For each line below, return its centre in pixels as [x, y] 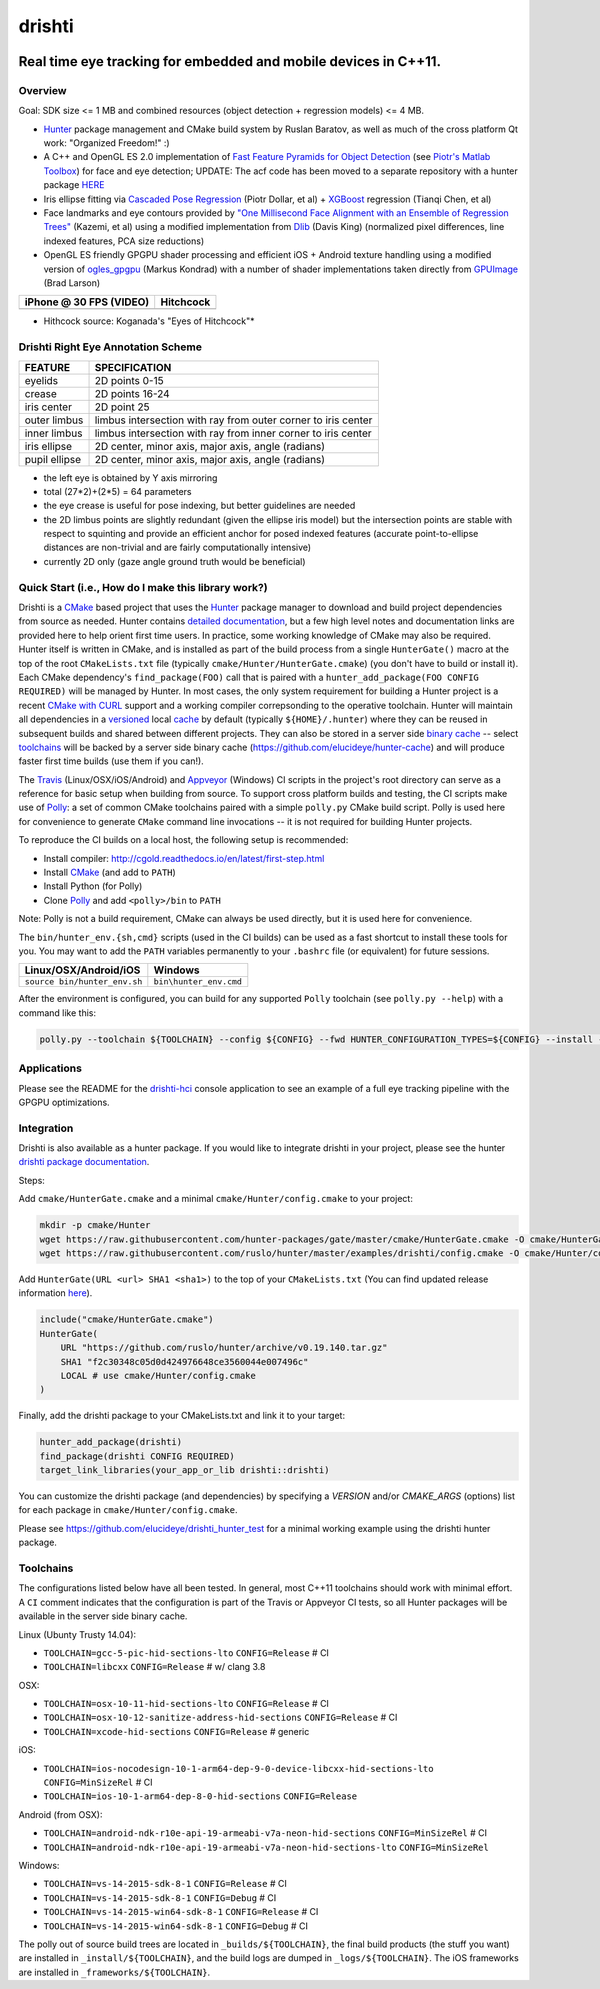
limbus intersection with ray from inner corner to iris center [233, 433]
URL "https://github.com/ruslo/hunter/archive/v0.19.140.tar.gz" [224, 1348]
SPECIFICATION [133, 367]
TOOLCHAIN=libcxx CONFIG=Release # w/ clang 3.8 [154, 1667]
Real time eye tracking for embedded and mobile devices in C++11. [230, 61]
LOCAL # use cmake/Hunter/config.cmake [158, 1375]
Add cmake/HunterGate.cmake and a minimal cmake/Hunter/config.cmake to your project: [216, 1199]
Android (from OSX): [60, 1814]
